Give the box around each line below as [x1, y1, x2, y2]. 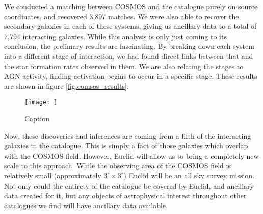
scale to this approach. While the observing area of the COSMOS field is [4, 160, 231, 171]
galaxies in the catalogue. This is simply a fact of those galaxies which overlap [4, 140, 248, 151]
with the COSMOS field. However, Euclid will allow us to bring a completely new [4, 150, 259, 161]
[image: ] [24, 99, 58, 106]
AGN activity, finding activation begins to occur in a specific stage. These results [4, 71, 257, 81]
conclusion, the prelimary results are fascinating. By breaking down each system [4, 41, 254, 51]
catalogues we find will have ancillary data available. [4, 200, 168, 210]
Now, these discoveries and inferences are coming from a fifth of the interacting [4, 130, 251, 141]
